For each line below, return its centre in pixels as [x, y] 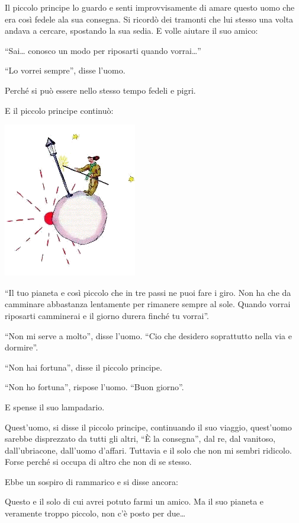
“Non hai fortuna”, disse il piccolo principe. [83, 367]
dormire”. [22, 347]
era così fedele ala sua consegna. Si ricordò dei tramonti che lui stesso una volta [149, 19]
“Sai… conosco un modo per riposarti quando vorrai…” [103, 50]
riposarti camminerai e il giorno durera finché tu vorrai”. [107, 315]
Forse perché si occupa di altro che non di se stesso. [98, 462]
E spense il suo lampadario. [55, 406]
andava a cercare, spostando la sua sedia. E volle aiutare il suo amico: [131, 31]
